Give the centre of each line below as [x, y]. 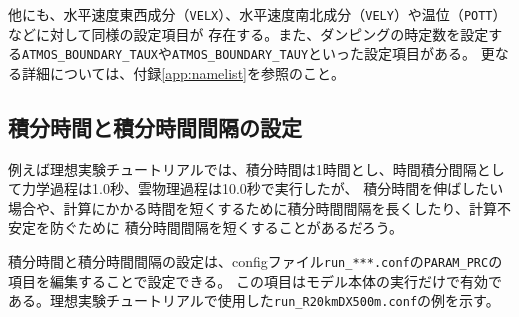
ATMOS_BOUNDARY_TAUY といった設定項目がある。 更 [333, 53]
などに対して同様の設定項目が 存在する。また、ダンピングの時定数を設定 [248, 33]
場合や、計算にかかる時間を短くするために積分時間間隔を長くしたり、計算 [253, 207]
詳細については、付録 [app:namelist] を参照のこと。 [183, 72]
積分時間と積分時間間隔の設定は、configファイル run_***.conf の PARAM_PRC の [255, 261]
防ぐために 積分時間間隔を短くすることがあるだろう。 [226, 227]
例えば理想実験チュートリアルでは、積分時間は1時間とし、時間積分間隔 [242, 168]
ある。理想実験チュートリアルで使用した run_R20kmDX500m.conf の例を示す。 [254, 300]
